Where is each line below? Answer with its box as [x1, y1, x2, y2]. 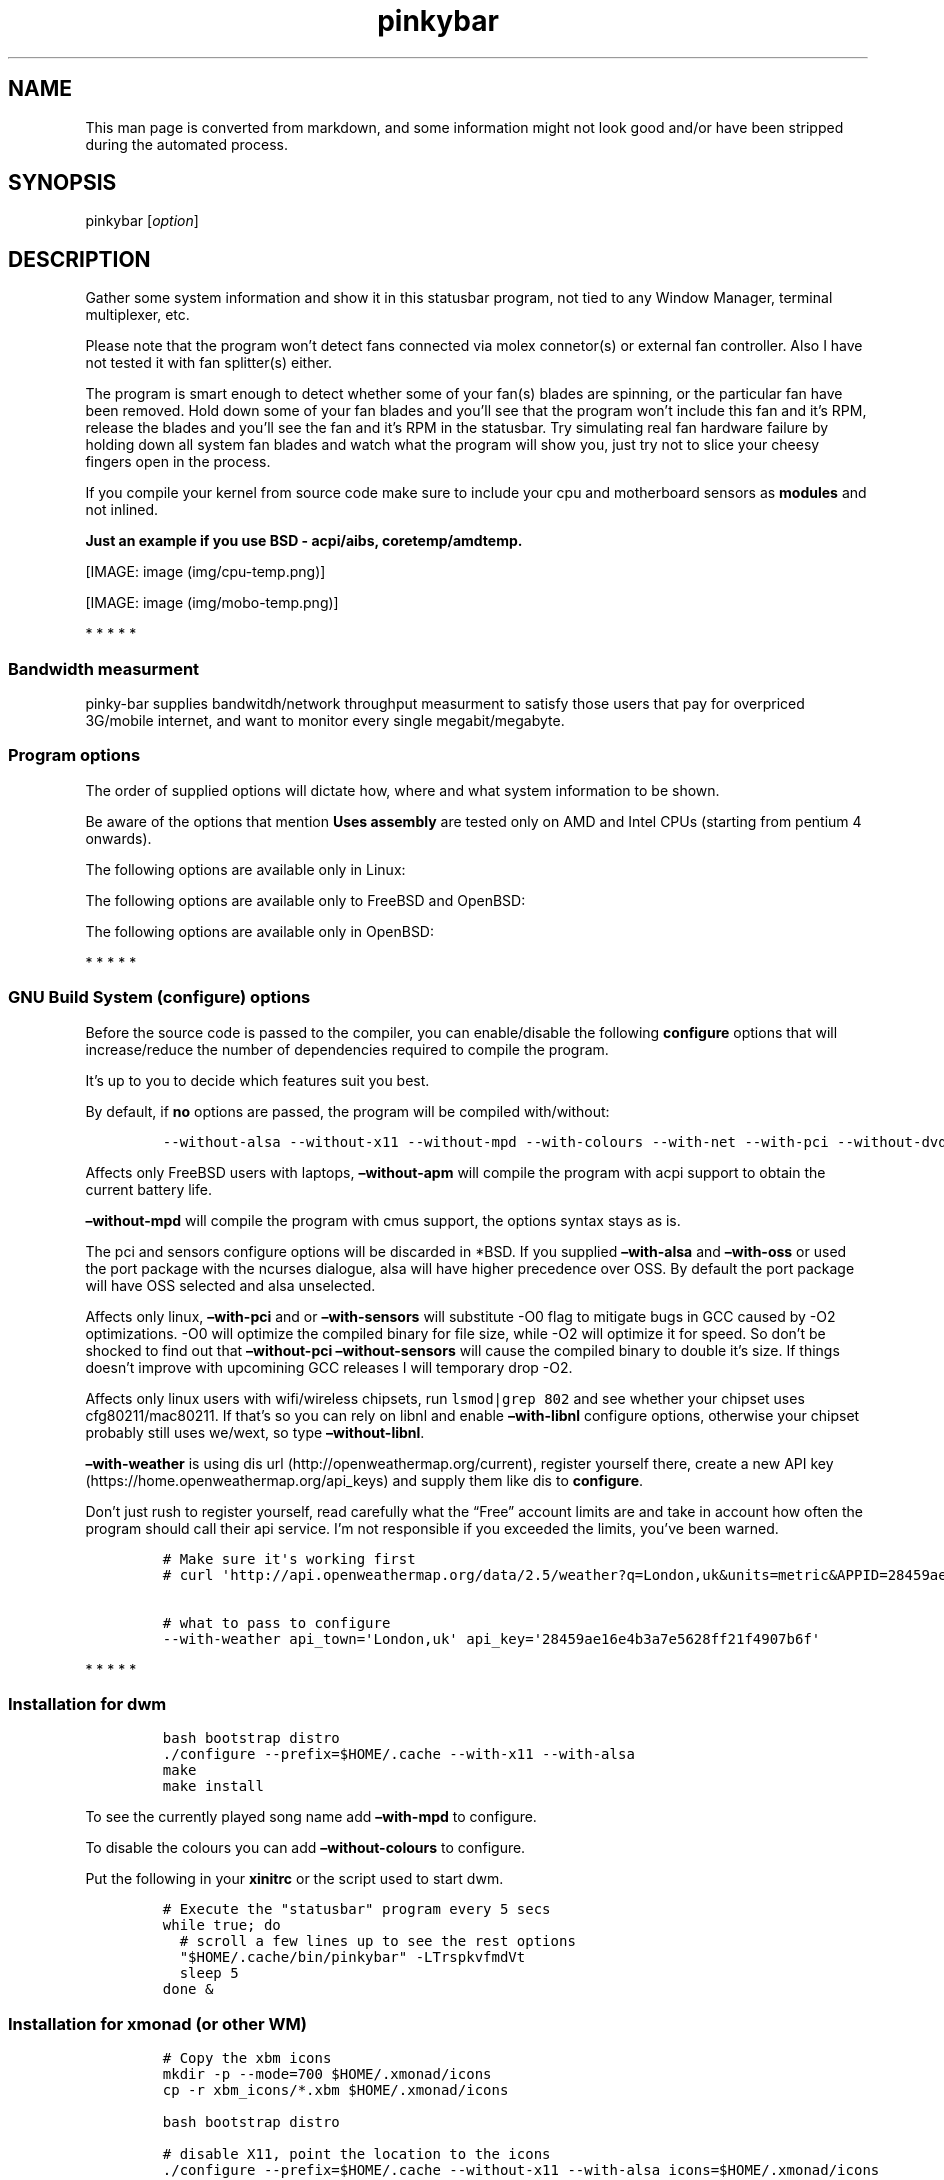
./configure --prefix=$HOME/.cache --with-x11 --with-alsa [162, 1746, 635, 1763]
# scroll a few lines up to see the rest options [179, 1933, 576, 1950]
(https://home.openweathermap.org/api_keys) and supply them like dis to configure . [85, 1471, 644, 1489]
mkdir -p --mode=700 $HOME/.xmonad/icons [162, 2066, 492, 2083]
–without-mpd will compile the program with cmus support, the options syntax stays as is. [85, 1211, 681, 1229]
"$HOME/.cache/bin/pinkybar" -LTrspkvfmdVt [179, 1949, 526, 1966]
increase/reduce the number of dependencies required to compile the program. [85, 1040, 609, 1058]
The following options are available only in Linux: [85, 860, 406, 878]
